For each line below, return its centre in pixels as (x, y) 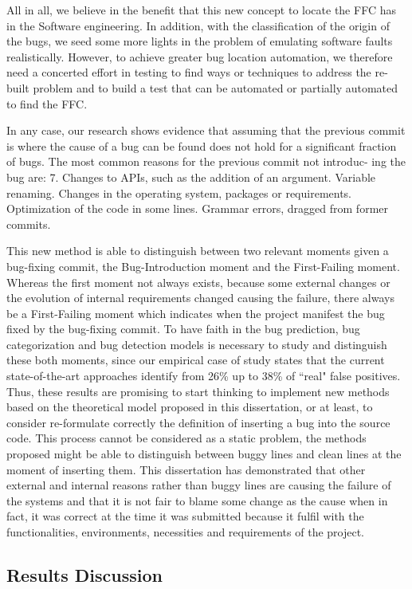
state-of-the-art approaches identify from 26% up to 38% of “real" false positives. (204, 376)
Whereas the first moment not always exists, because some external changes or (198, 282)
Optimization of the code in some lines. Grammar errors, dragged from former (198, 208)
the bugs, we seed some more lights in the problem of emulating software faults (200, 41)
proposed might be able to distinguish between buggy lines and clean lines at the (204, 454)
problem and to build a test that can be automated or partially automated (216, 87)
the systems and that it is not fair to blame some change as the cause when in (197, 500)
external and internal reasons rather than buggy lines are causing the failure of (199, 485)
